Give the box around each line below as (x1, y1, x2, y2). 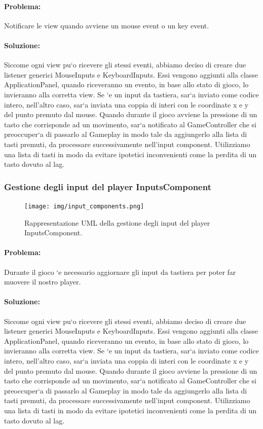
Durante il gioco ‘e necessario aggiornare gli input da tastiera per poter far (4, 266, 236, 277)
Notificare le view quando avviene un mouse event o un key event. (4, 20, 209, 30)
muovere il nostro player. (4, 276, 81, 287)
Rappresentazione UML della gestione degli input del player (24, 217, 210, 228)
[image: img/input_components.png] (24, 202, 144, 210)
